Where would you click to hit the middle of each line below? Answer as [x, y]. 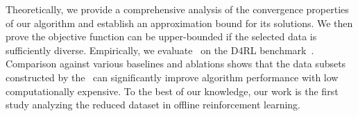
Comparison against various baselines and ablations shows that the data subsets [176, 64]
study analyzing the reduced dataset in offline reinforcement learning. [153, 105]
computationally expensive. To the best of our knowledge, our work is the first [172, 91]
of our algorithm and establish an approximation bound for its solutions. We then [179, 23]
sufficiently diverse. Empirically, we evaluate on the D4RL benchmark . [160, 50]
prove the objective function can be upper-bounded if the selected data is [161, 36]
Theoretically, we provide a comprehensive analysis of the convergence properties [177, 9]
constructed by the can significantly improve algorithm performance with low [172, 77]
